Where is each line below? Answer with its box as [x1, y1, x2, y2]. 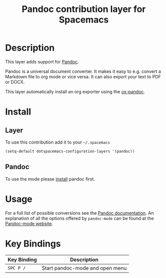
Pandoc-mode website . [5, 221, 53, 227]
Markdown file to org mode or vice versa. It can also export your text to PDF [5, 73, 161, 79]
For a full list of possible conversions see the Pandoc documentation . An [5, 210, 154, 216]
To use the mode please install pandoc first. [5, 176, 95, 182]
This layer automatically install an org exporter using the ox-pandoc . [5, 88, 146, 94]
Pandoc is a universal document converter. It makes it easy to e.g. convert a [5, 68, 161, 74]
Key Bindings [5, 238, 61, 249]
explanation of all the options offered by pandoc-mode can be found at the [5, 215, 154, 221]
